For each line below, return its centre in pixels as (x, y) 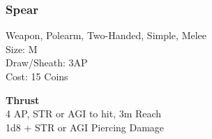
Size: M (22, 49)
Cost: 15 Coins (37, 76)
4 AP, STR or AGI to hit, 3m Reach (84, 114)
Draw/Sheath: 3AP (47, 63)
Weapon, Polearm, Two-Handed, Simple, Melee (106, 35)
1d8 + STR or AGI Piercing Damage (85, 127)
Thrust (23, 100)
